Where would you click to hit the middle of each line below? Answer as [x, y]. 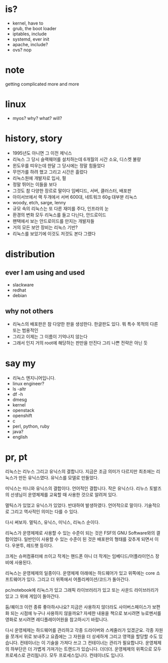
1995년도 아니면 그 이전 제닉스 [42, 153]
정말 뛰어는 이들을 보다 [35, 184]
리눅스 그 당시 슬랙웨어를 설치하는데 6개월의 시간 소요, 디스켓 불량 [77, 159]
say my [21, 363]
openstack [23, 410]
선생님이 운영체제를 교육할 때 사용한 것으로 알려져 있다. [64, 495]
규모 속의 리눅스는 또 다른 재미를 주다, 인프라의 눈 [60, 208]
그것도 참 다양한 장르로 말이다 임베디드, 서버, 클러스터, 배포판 [72, 190]
